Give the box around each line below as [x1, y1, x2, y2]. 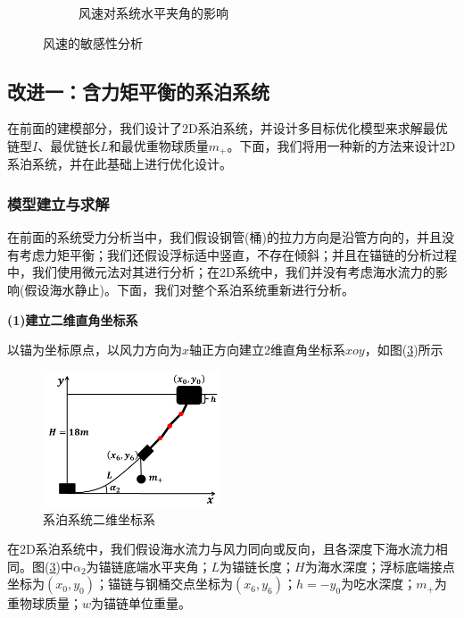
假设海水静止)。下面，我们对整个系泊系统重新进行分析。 [24, 280, 354, 299]
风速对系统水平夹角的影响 [79, 4, 228, 21]
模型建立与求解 [7, 192, 110, 214]
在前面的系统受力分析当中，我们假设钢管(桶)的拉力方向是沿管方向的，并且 [7, 228, 442, 246]
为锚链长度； [220, 556, 295, 575]
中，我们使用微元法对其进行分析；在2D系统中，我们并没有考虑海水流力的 [7, 263, 435, 281]
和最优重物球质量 [108, 136, 209, 154]
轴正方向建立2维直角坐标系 [189, 340, 346, 359]
